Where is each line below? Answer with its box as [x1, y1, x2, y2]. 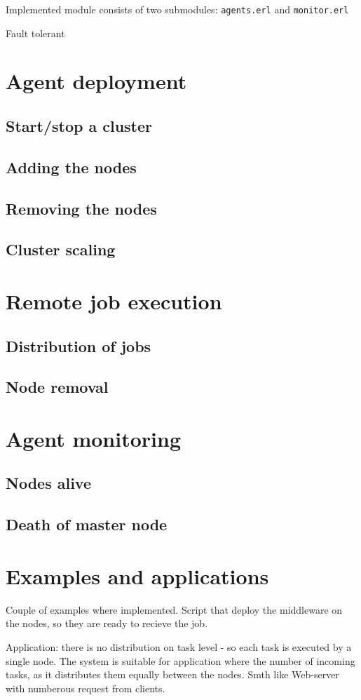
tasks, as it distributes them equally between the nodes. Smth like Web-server [6, 667, 339, 682]
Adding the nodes [6, 156, 137, 177]
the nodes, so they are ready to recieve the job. [6, 616, 208, 631]
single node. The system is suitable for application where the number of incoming [6, 653, 355, 668]
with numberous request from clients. [6, 680, 165, 695]
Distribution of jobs [6, 335, 151, 356]
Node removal [6, 376, 109, 398]
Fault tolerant [6, 25, 65, 40]
